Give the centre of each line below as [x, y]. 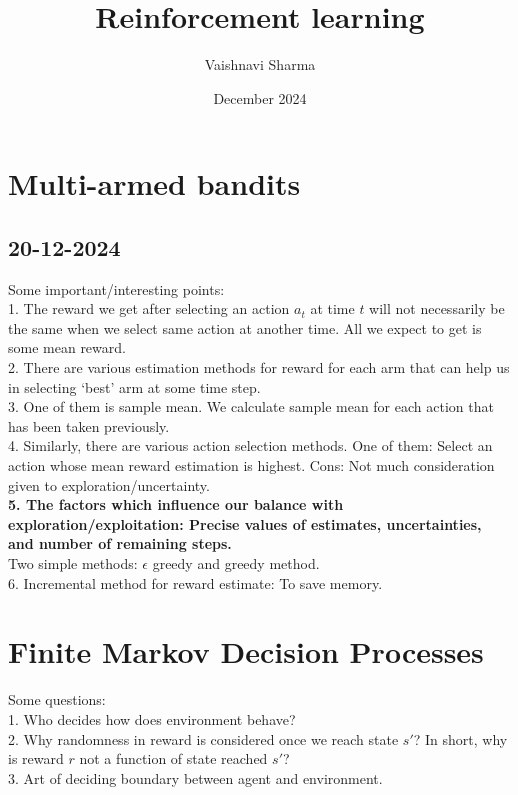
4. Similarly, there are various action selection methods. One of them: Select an [250, 445]
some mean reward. [67, 347]
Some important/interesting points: [116, 288]
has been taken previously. [89, 425]
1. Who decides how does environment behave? [152, 718]
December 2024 [260, 97]
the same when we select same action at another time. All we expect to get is [245, 327]
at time [332, 308]
